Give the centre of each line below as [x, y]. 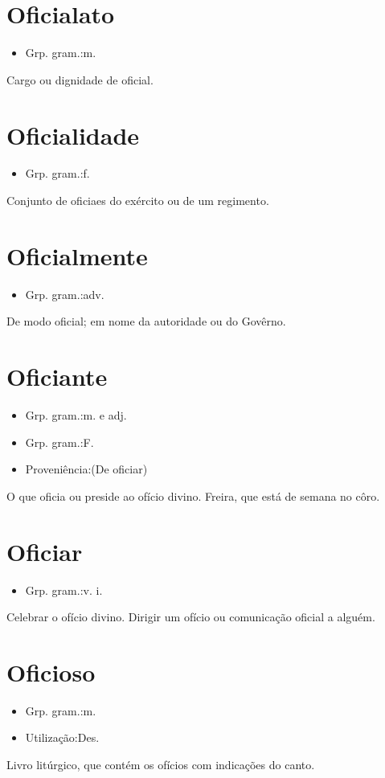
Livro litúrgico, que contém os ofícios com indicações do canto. [161, 765]
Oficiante [57, 377]
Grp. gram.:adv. [65, 294]
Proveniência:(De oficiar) [86, 469]
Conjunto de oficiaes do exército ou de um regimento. [138, 201]
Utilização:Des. [62, 737]
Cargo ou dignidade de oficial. [80, 79]
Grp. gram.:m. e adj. [76, 415]
